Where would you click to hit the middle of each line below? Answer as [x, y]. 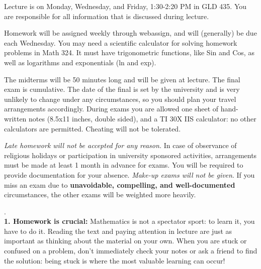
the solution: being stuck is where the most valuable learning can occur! [115, 260]
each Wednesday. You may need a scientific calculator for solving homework [121, 42]
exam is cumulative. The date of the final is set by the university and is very [122, 89]
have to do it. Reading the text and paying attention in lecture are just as [118, 231]
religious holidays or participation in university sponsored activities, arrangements [130, 155]
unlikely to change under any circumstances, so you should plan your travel [120, 99]
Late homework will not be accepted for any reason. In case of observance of [120, 145]
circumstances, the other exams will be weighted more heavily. [100, 194]
